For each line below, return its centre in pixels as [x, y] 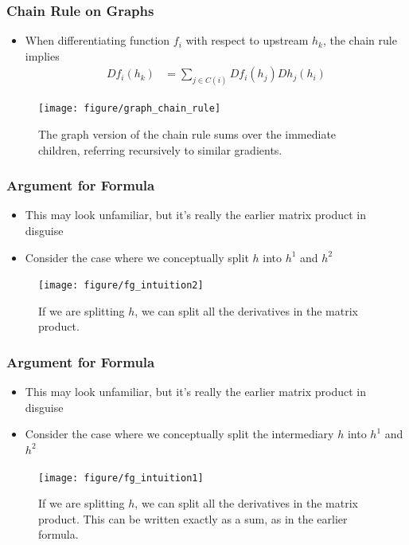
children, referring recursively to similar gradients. [160, 149]
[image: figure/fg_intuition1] [121, 478]
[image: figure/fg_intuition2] [121, 286]
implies [42, 55]
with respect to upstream [247, 40]
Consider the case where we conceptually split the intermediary [179, 434]
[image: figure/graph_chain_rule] [130, 109]
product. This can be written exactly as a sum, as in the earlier [193, 518]
